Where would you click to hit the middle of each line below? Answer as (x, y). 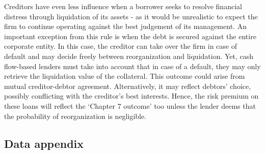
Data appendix (44, 143)
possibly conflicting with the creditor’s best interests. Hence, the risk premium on (131, 96)
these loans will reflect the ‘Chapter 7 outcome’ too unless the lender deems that (130, 105)
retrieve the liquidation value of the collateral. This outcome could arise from (125, 76)
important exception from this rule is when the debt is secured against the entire (130, 36)
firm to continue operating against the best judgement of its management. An (125, 26)
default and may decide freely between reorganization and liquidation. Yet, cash (129, 56)
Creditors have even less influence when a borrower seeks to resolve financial (123, 6)
